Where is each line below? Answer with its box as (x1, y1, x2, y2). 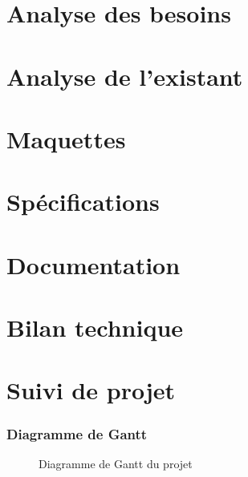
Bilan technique (6, 311, 184, 344)
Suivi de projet (6, 374, 176, 406)
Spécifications (6, 185, 160, 218)
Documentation (6, 248, 181, 281)
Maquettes (6, 122, 126, 155)
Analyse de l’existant (6, 59, 243, 92)
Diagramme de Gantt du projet (39, 455, 193, 471)
